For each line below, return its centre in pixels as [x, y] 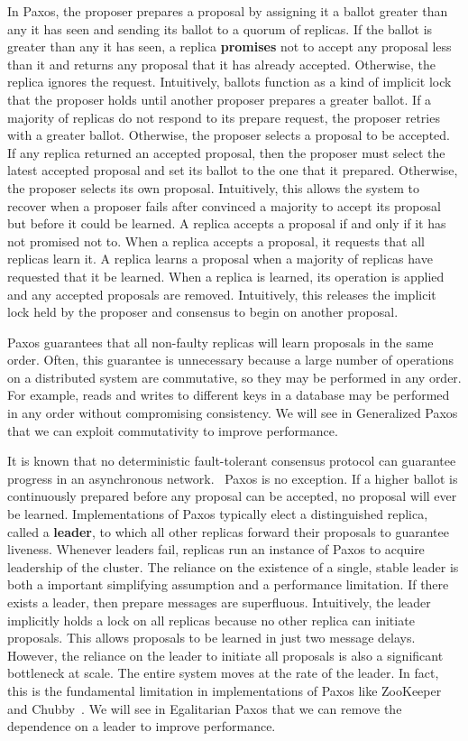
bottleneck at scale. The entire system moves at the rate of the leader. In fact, [223, 673]
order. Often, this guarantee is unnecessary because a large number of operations [231, 360]
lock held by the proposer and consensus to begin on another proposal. [203, 312]
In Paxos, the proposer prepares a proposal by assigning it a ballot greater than [228, 11]
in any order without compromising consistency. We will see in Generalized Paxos [233, 413]
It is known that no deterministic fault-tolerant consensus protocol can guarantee [232, 461]
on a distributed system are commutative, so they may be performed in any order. [234, 377]
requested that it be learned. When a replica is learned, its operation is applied [226, 276]
